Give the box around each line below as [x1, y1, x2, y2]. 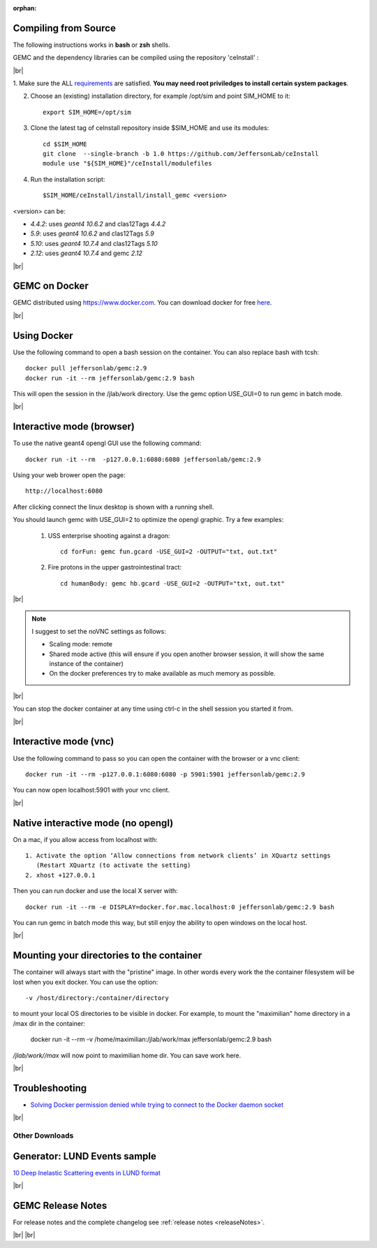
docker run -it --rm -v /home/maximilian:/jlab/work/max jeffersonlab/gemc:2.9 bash [30, 1035, 272, 1044]
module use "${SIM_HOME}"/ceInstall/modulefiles [43, 159, 212, 168]
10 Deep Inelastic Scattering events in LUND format [13, 1168, 161, 1177]
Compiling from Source [13, 22, 117, 34]
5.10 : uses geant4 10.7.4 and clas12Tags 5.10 [30, 239, 158, 247]
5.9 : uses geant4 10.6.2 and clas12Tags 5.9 [30, 229, 154, 238]
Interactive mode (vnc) [13, 736, 114, 748]
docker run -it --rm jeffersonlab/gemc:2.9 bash [25, 374, 195, 382]
